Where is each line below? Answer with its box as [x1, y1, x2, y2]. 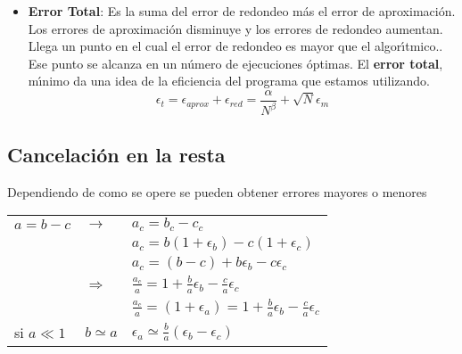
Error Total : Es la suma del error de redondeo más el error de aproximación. [28, 2, 456, 20]
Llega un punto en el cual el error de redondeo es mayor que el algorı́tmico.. [28, 37, 443, 55]
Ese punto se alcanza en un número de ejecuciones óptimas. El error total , [28, 54, 443, 72]
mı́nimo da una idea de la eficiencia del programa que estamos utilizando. [28, 71, 430, 90]
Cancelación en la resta [7, 140, 226, 168]
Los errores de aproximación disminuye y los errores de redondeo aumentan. [28, 19, 443, 37]
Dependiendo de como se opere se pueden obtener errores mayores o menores [7, 182, 427, 201]
